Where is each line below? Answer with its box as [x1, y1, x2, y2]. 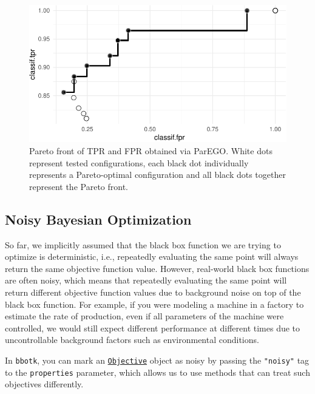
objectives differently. [5, 378, 84, 390]
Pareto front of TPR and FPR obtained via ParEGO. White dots [29, 144, 273, 157]
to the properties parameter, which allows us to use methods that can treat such [5, 365, 310, 378]
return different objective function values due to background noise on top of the [5, 286, 301, 299]
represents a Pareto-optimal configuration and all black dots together [29, 168, 286, 181]
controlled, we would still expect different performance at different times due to [5, 321, 300, 334]
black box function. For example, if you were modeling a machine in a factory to [5, 297, 304, 310]
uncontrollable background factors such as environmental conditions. [5, 333, 259, 346]
